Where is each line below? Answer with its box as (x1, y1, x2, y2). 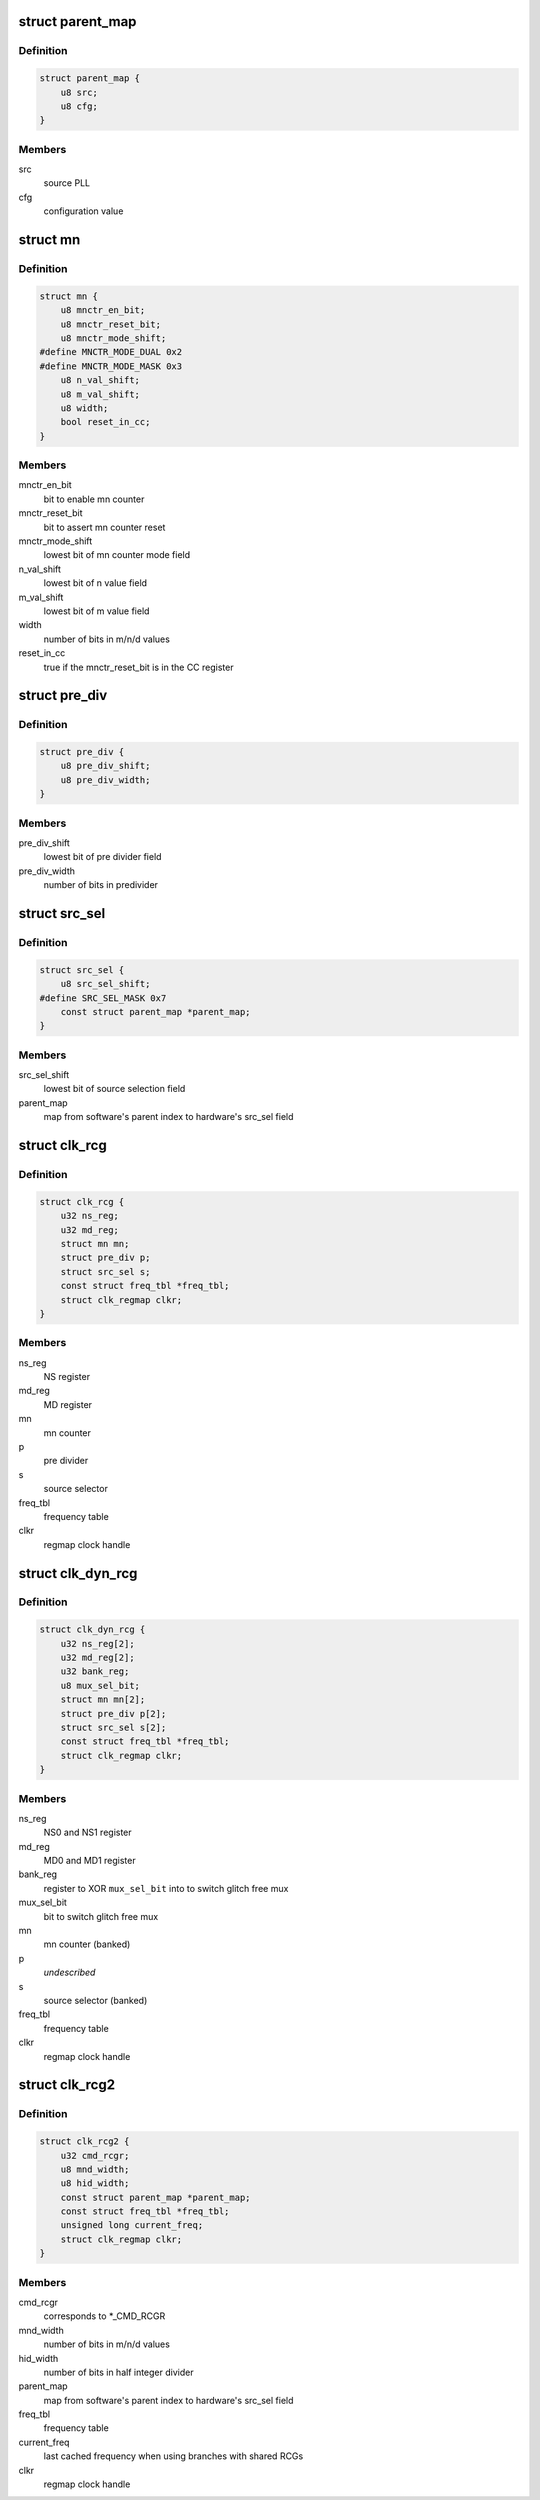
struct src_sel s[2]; (60, 1722, 167, 1733)
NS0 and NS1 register (43, 1826, 132, 1839)
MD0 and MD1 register (43, 1855, 136, 1867)
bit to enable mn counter (43, 493, 145, 505)
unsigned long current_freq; (60, 2220, 204, 2231)
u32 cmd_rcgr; (60, 2150, 130, 2161)
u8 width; (60, 402, 109, 414)
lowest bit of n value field (43, 577, 148, 589)
